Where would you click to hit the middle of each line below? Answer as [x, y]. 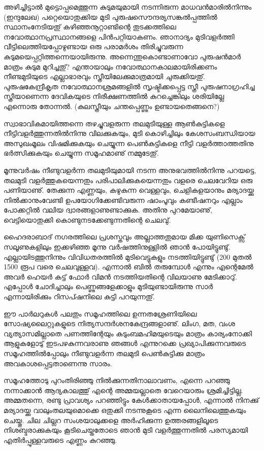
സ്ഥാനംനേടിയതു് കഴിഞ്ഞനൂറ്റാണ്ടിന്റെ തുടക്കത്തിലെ [90, 27]
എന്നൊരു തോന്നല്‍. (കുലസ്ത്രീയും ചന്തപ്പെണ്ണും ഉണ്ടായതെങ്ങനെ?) [112, 106]
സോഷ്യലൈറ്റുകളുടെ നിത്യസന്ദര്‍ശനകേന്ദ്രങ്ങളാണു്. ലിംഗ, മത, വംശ [119, 323]
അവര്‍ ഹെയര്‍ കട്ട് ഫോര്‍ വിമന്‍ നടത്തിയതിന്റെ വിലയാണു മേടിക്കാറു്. [120, 276]
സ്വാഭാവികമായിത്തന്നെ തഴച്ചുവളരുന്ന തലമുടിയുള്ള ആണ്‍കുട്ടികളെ [114, 123]
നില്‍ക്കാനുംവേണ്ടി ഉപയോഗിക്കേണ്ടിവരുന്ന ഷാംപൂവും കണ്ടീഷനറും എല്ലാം [123, 200]
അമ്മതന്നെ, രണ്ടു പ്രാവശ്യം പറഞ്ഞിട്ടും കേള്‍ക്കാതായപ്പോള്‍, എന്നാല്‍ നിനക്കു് [131, 400]
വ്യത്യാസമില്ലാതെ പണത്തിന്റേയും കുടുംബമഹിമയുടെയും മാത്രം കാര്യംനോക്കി [128, 333]
